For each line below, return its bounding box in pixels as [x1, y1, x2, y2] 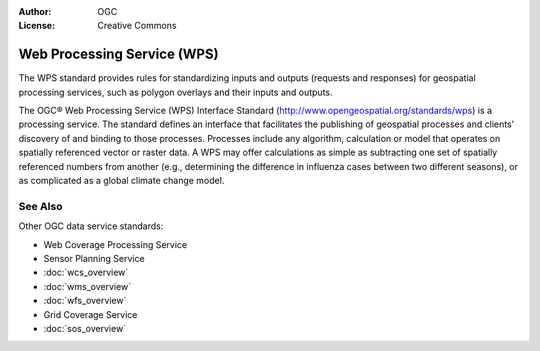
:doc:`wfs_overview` [43, 295, 127, 307]
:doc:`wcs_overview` [43, 266, 129, 279]
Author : [18, 6, 52, 17]
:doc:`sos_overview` [43, 322, 127, 334]
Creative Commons [97, 20, 177, 32]
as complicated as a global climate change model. [18, 175, 225, 187]
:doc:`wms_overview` [43, 280, 132, 292]
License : [18, 20, 55, 32]
